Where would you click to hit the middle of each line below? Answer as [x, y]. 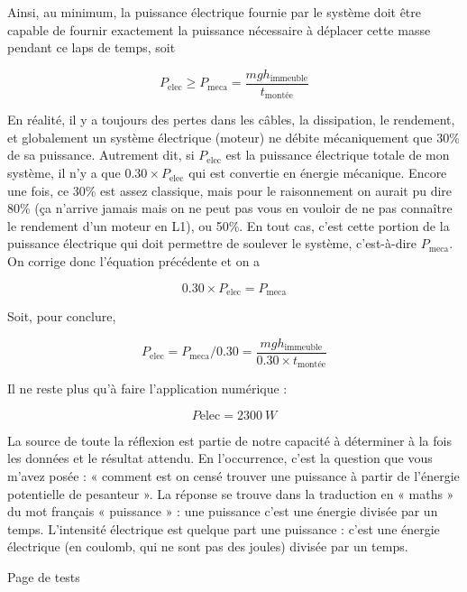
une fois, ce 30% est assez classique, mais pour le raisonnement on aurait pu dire [230, 190]
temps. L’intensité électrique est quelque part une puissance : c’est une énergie [224, 528]
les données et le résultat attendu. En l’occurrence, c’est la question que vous [220, 458]
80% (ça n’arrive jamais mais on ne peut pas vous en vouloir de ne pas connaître [230, 208]
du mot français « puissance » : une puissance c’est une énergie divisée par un [223, 511]
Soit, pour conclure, [62, 316]
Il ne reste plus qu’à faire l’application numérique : [147, 388]
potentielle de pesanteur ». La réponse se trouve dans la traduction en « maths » [231, 493]
